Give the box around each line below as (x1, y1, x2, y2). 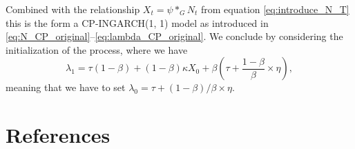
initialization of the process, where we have (6, 42, 188, 57)
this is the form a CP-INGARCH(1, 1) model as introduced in (6, 15, 269, 30)
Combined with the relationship (6, 2, 140, 16)
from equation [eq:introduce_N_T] (200, 2, 349, 16)
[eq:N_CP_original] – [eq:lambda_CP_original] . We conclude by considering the (6, 29, 343, 43)
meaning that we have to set (6, 80, 126, 95)
